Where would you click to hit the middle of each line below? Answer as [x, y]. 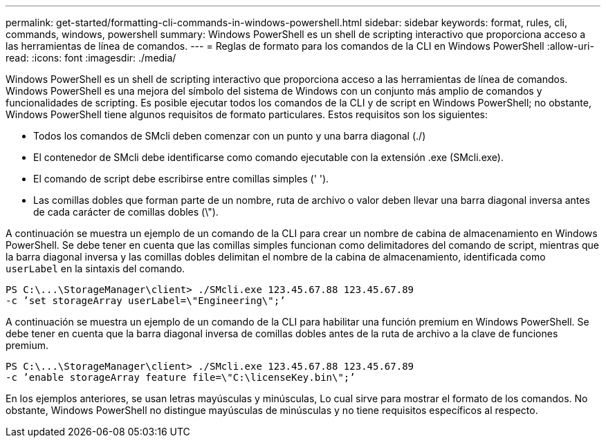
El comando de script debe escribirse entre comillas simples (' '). [181, 179]
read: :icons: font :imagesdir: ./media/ [91, 58]
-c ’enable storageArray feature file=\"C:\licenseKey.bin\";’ [181, 377]
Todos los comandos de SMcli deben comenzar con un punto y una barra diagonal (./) [230, 136]
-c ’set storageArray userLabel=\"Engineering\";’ [146, 301]
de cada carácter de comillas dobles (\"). [126, 212]
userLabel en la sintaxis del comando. [95, 268]
